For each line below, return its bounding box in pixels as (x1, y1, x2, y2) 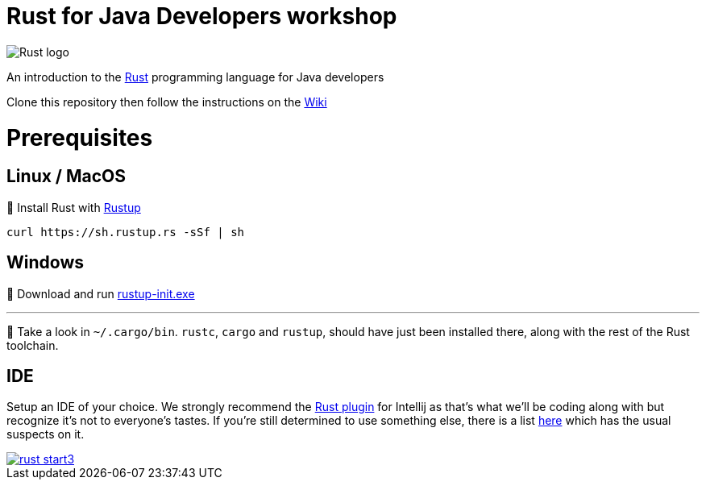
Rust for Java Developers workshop (6, 2, 397, 30)
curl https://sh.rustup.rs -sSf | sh (6, 225, 245, 239)
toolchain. (6, 338, 59, 352)
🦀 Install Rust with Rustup (6, 200, 141, 214)
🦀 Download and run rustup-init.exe (6, 286, 195, 301)
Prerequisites (6, 123, 153, 152)
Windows (6, 252, 84, 273)
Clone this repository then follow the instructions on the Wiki (6, 94, 327, 109)
